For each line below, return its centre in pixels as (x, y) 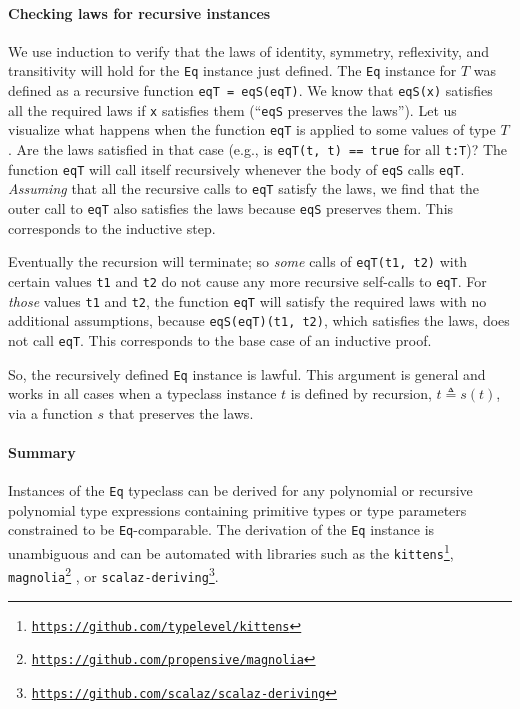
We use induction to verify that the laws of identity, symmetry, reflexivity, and (249, 50)
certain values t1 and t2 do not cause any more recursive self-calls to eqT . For (247, 280)
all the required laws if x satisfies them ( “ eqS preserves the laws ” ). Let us (232, 109)
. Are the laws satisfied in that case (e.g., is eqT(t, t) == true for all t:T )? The (258, 149)
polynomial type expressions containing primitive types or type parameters (237, 509)
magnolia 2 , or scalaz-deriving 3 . (113, 575)
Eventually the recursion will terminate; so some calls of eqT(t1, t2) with (237, 261)
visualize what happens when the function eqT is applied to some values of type (252, 129)
